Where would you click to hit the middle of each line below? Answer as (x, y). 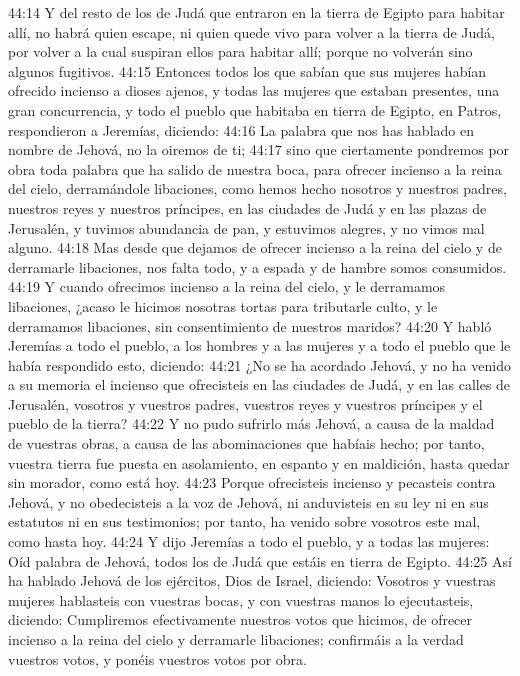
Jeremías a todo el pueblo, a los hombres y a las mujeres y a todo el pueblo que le (259, 345)
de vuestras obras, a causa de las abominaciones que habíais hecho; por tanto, (246, 443)
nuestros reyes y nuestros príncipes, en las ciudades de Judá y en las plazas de (247, 207)
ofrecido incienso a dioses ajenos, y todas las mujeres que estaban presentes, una (254, 90)
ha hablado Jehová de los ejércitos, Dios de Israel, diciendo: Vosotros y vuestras (252, 580)
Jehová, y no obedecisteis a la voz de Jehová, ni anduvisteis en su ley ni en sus (248, 501)
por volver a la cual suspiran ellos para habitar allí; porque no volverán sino (240, 51)
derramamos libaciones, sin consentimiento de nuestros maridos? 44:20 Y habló (250, 325)
